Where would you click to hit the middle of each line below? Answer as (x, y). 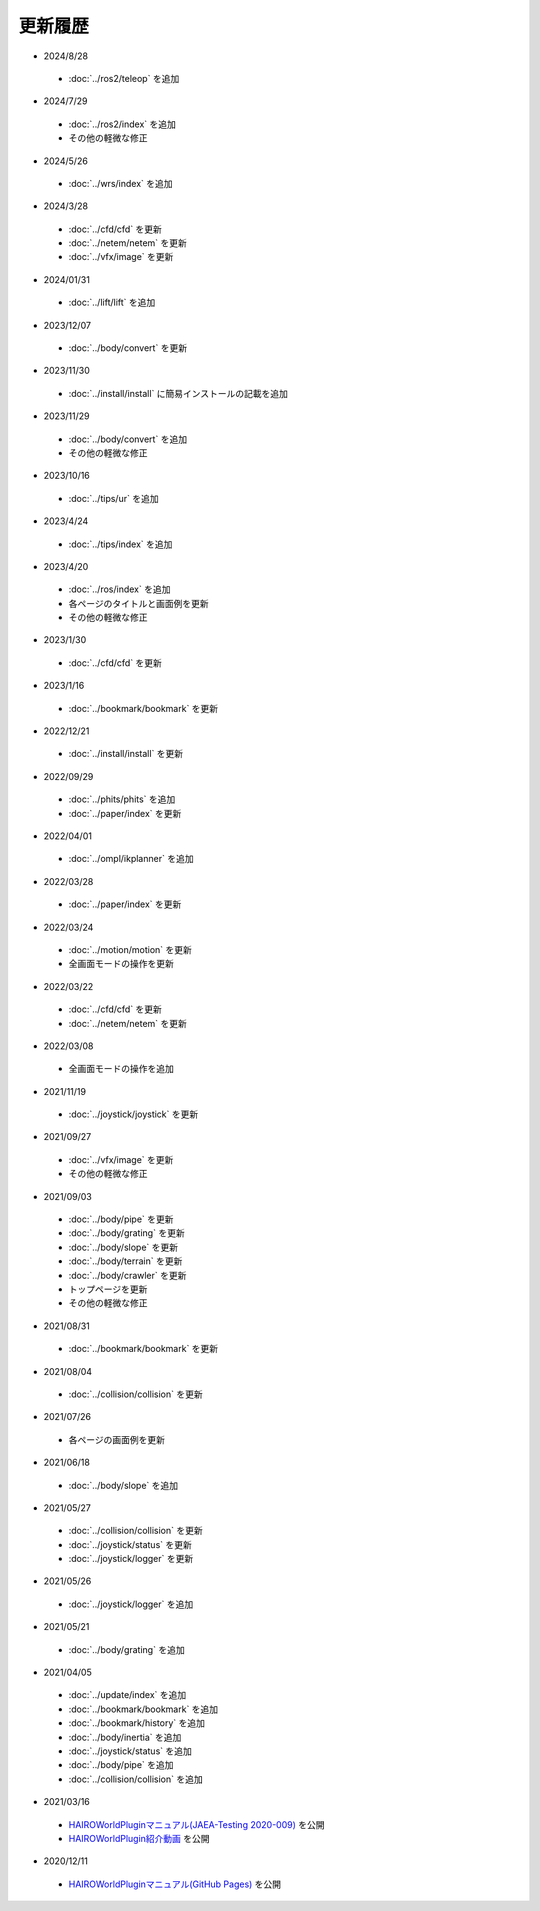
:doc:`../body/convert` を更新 (128, 348)
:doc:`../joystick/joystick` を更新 (133, 1114)
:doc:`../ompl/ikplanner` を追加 (131, 859)
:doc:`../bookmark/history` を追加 (136, 1723)
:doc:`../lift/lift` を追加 (112, 302)
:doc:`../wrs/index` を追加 (121, 183)
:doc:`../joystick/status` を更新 (130, 1544)
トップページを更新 (108, 1289)
